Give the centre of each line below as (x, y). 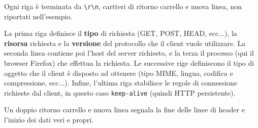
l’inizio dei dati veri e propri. (49, 120)
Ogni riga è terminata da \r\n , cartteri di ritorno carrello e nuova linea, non (123, 6)
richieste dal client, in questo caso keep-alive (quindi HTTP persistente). (120, 92)
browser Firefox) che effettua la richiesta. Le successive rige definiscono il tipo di (129, 63)
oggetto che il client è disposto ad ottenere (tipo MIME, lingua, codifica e (119, 73)
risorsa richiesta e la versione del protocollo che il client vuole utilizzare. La (125, 43)
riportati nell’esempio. (38, 16)
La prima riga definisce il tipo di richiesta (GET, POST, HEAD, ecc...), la (121, 33)
